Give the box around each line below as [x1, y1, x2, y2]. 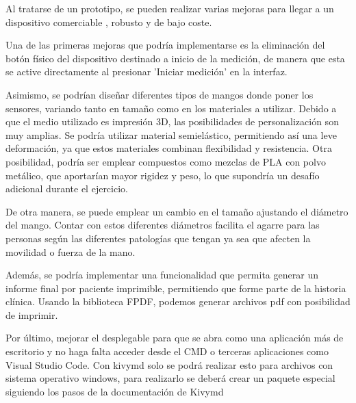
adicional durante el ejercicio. [5, 181, 128, 196]
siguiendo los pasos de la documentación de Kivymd [5, 384, 224, 398]
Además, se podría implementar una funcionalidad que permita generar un [5, 268, 318, 282]
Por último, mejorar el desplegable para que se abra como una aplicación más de [5, 330, 344, 345]
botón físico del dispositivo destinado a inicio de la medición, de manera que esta [5, 51, 345, 65]
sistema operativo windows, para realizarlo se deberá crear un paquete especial [5, 371, 335, 385]
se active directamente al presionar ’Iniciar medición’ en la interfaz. [5, 64, 288, 79]
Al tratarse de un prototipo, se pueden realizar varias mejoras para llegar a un [5, 1, 334, 15]
